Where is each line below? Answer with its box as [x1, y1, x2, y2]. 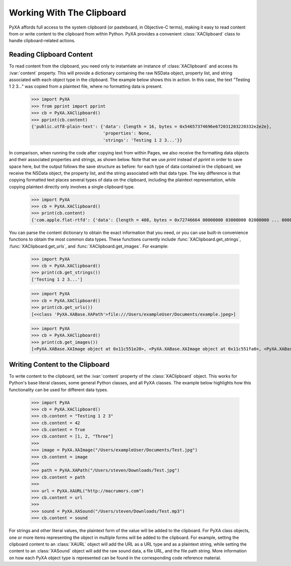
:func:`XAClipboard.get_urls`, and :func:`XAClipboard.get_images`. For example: [9, 243, 169, 249]
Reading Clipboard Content [9, 50, 93, 59]
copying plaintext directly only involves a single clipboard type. [9, 183, 135, 189]
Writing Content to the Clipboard [9, 360, 110, 368]
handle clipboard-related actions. [9, 38, 76, 44]
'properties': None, [102, 131, 152, 136]
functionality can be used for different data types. [9, 386, 109, 393]
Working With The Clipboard [9, 7, 126, 18]
